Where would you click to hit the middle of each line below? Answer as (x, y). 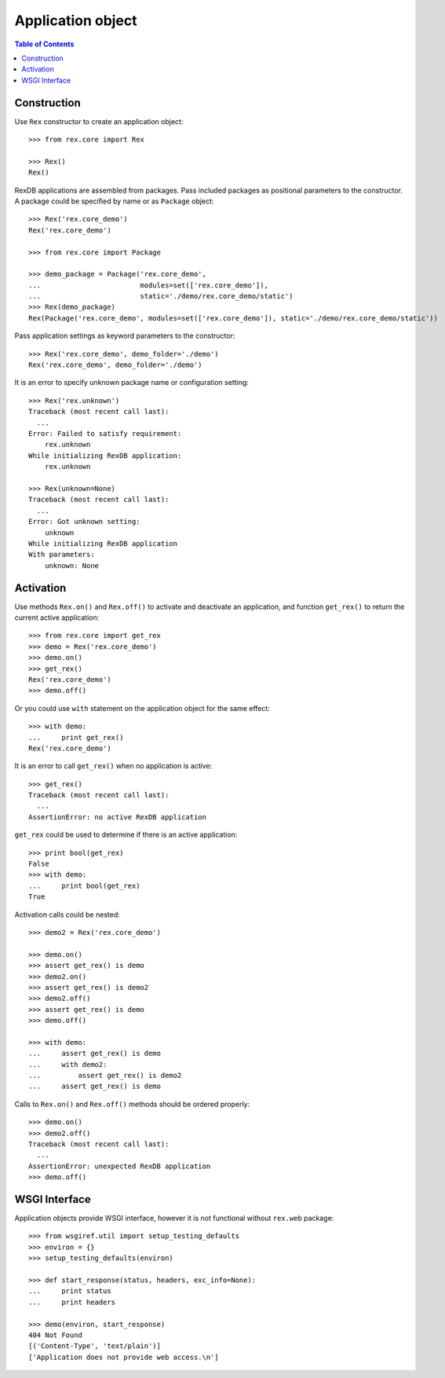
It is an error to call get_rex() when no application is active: (113, 766)
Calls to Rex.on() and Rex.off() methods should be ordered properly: (132, 1104)
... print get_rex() (76, 737)
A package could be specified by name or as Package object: (114, 201)
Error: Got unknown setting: (84, 522)
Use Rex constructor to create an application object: (99, 121)
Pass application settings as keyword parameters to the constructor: (125, 336)
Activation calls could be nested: (67, 914)
